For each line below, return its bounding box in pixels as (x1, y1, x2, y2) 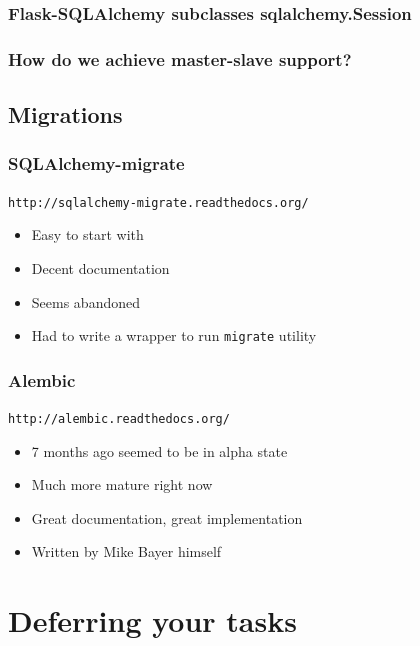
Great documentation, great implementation (31, 507, 303, 528)
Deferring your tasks (8, 600, 297, 641)
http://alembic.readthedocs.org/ (8, 412, 230, 426)
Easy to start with (31, 224, 144, 245)
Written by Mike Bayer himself (31, 541, 222, 562)
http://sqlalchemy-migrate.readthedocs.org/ (8, 195, 309, 210)
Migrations (8, 99, 123, 130)
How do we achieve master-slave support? (8, 46, 352, 71)
